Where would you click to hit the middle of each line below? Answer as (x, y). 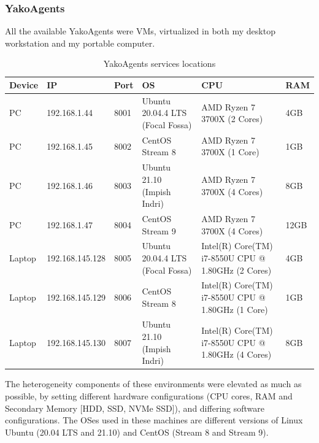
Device (24, 85)
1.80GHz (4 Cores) (236, 354)
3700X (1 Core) (230, 152)
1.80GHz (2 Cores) (236, 270)
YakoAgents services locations (159, 64)
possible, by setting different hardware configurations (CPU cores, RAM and (149, 395)
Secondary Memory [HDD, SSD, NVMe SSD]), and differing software (135, 408)
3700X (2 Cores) (232, 119)
